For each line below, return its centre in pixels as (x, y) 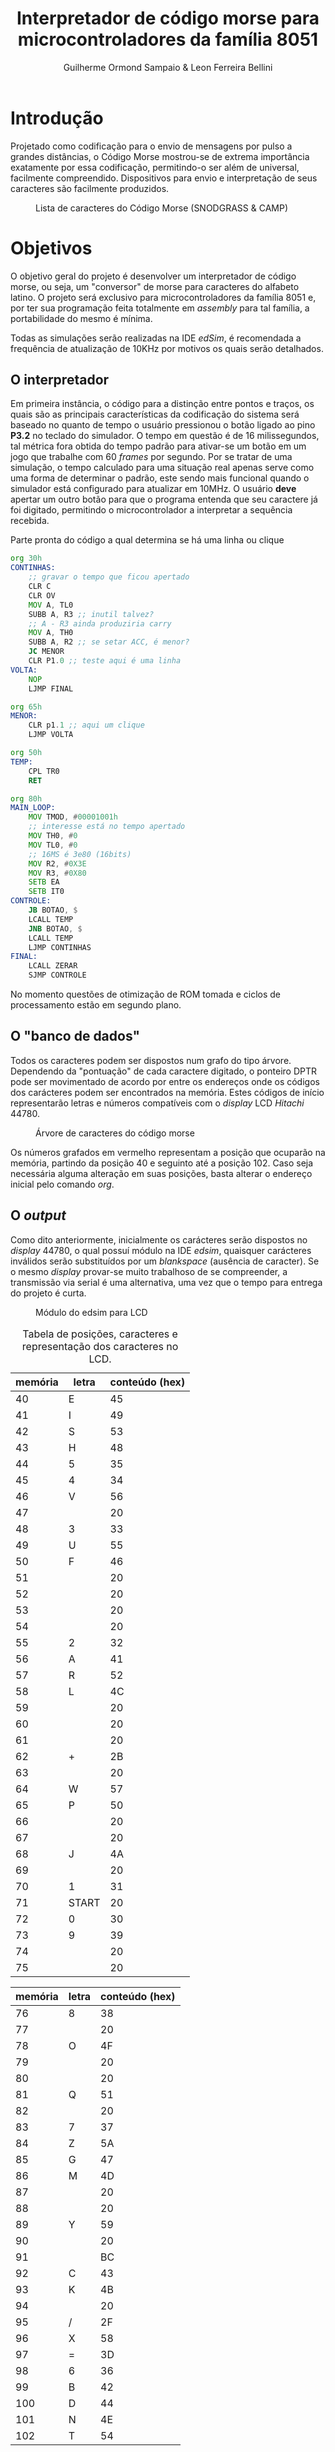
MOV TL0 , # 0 (53, 845)
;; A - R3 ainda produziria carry (100, 623)
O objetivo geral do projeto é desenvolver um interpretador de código (153, 276)
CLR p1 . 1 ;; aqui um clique (86, 725)
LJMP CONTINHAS (60, 947)
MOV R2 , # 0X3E (57, 863)
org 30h (26, 558)
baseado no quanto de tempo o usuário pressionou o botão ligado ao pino (163, 425)
